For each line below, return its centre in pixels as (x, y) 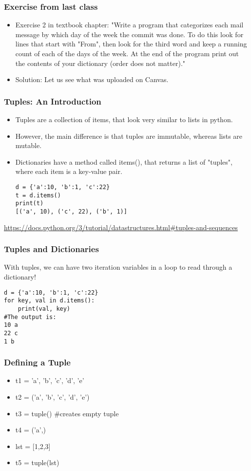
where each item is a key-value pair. (69, 171)
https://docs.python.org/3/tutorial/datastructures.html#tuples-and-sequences (121, 227)
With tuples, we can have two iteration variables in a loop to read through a (118, 267)
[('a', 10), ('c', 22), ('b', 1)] (71, 211)
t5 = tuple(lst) (37, 462)
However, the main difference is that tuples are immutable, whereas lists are (129, 136)
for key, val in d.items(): (49, 301)
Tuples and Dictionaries (51, 249)
